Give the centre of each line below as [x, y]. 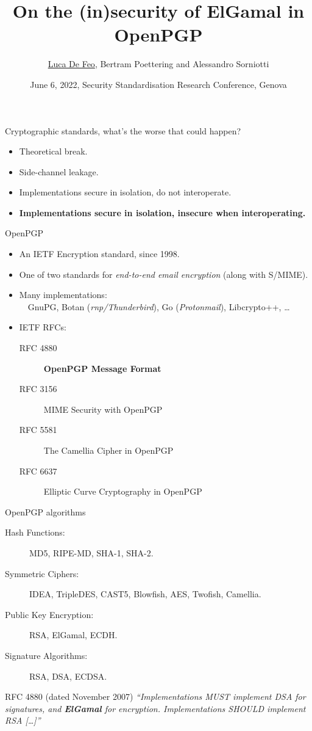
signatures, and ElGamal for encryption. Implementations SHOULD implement [155, 708]
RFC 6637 [38, 471]
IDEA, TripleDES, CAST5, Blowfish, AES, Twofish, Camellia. [145, 594]
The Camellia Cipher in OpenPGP [108, 450]
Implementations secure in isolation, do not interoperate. [125, 192]
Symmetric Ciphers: [42, 573]
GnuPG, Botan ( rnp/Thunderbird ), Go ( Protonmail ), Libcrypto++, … [159, 306]
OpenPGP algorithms [45, 511]
